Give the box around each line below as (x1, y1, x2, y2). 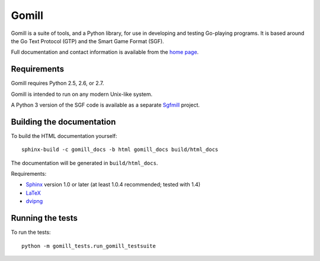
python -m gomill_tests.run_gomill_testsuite (21, 243, 156, 249)
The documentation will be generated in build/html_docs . (11, 159, 158, 166)
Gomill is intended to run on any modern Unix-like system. (11, 91, 153, 98)
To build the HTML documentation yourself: (11, 132, 118, 139)
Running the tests (11, 213, 78, 223)
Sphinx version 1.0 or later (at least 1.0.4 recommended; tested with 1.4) (25, 181, 201, 188)
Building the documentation (11, 117, 116, 127)
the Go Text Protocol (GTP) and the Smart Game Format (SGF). (11, 37, 164, 44)
